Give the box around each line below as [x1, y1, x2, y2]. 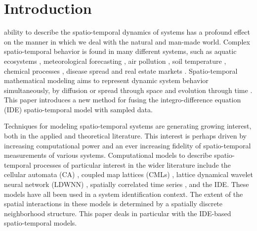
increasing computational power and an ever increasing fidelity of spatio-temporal [4, 140, 251, 150]
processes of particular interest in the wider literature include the [33, 159, 231, 170]
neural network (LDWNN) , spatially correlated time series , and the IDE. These [4, 179, 249, 189]
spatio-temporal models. [4, 218, 77, 228]
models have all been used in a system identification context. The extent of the [4, 188, 243, 199]
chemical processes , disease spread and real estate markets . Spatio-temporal [4, 65, 238, 76]
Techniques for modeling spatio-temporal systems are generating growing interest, [4, 121, 252, 131]
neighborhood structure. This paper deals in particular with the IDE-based [4, 208, 231, 218]
